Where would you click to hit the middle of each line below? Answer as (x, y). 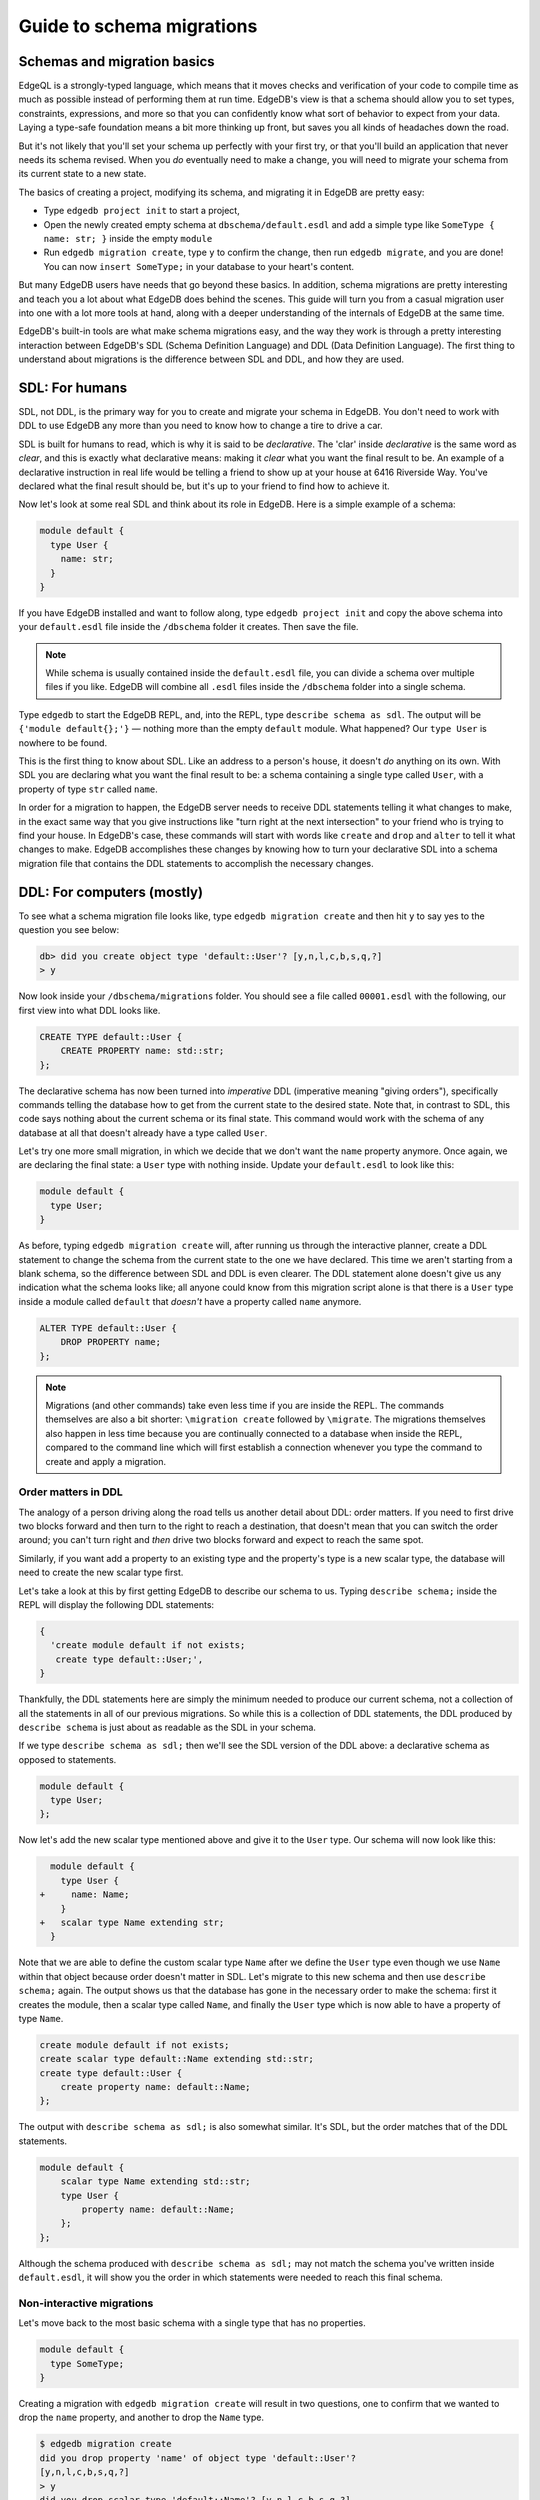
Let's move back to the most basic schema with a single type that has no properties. (192, 2323)
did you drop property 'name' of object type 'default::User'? (198, 2458)
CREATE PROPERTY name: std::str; (142, 1051)
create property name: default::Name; (155, 2087)
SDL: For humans (73, 387)
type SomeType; (87, 2363)
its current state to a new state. (82, 174)
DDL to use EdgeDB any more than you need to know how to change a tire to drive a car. (201, 426)
